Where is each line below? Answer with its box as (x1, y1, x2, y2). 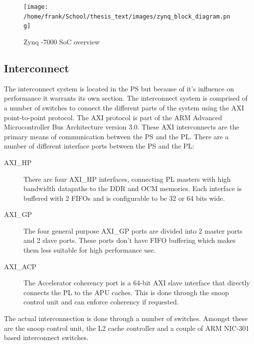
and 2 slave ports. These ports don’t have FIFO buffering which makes (23, 235, 236, 245)
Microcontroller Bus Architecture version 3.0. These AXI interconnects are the (4, 122, 239, 132)
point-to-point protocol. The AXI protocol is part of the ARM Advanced (4, 112, 222, 122)
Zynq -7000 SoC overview (23, 36, 100, 46)
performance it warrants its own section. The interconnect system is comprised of (4, 93, 248, 103)
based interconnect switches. (4, 332, 89, 343)
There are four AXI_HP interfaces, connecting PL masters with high (23, 173, 231, 184)
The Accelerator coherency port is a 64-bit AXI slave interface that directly (23, 278, 250, 288)
